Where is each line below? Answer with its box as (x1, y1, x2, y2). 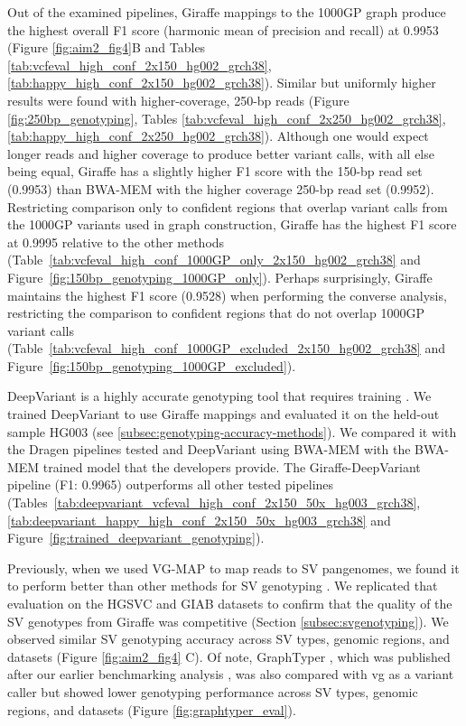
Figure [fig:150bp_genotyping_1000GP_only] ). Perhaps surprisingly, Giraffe (7, 267, 433, 286)
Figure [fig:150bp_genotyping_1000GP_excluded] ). (7, 356, 296, 375)
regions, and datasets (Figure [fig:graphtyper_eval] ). (7, 700, 296, 719)
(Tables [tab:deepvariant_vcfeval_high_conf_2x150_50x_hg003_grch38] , (7, 493, 421, 512)
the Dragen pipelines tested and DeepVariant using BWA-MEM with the (7, 440, 411, 459)
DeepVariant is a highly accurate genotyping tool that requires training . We (7, 386, 432, 405)
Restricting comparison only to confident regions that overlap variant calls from (7, 197, 448, 216)
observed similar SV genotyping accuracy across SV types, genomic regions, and (7, 629, 450, 648)
